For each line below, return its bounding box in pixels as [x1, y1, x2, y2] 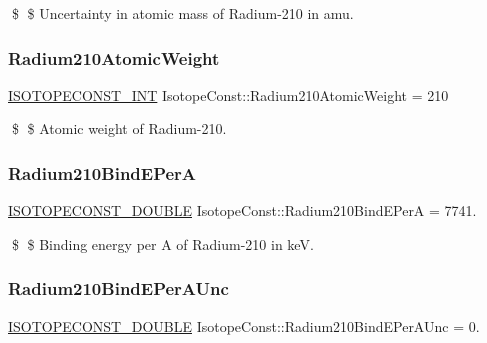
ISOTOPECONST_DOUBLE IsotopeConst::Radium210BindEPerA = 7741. [8, 200, 477, 221]
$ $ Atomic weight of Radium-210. [11, 118, 227, 139]
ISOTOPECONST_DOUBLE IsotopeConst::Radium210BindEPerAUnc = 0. [8, 315, 480, 336]
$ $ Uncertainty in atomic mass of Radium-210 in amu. [11, 3, 354, 23]
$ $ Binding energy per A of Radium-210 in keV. [11, 233, 314, 254]
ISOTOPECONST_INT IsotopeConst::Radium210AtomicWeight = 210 [8, 84, 449, 105]
